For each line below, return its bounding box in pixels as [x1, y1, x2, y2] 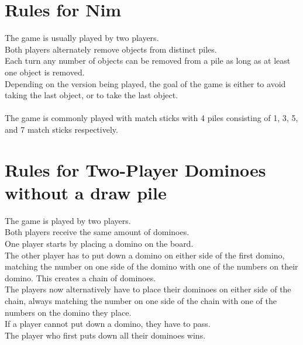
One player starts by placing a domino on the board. [5, 237, 194, 249]
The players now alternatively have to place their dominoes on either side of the [5, 283, 291, 295]
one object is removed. [5, 65, 85, 78]
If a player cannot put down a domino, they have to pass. [5, 318, 211, 330]
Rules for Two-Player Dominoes [5, 157, 266, 181]
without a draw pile [5, 180, 167, 204]
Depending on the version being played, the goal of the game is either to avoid [5, 77, 286, 89]
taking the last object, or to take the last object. [5, 89, 178, 101]
